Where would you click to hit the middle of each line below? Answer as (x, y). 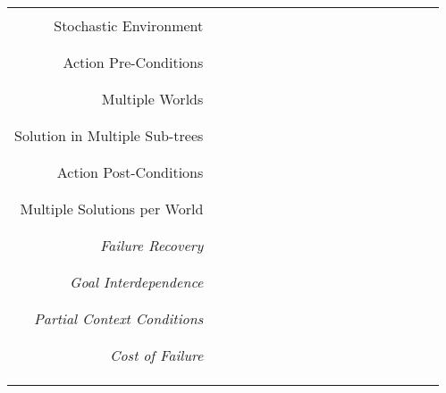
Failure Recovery (151, 245)
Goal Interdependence (137, 282)
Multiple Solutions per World (112, 209)
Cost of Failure (156, 355)
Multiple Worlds (152, 99)
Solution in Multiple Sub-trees (109, 135)
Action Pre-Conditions (133, 62)
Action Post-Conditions (130, 172)
